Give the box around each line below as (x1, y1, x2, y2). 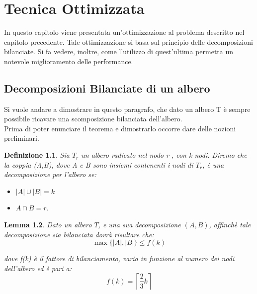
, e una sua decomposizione (98, 219, 181, 230)
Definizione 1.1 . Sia (4, 150, 70, 160)
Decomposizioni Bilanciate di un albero (4, 80, 210, 96)
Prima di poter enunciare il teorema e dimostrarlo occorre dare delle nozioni (4, 123, 236, 133)
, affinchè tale (209, 219, 251, 230)
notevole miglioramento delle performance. (4, 56, 133, 66)
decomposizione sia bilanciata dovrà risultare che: (4, 229, 154, 239)
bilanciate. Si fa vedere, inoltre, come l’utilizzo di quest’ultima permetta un (4, 46, 234, 57)
